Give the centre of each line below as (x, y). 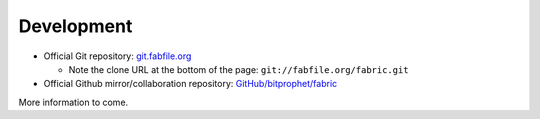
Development (75, 26)
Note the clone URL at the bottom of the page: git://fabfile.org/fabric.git (238, 69)
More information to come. (73, 102)
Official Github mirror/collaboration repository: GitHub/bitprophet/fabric (190, 84)
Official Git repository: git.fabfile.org (117, 56)
